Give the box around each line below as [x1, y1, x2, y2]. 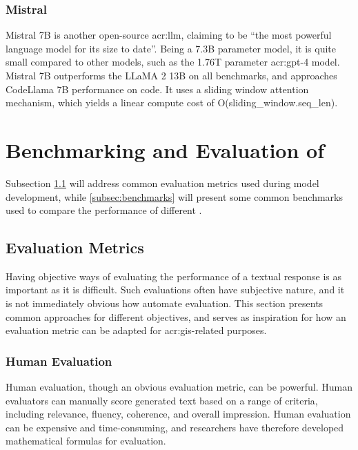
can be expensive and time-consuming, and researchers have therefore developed [6, 420, 344, 434]
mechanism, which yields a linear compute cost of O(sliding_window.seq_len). [6, 95, 338, 110]
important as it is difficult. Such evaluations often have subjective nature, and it [6, 282, 345, 297]
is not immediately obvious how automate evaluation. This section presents [6, 296, 324, 311]
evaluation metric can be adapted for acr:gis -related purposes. [6, 323, 267, 337]
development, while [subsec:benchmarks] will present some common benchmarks [6, 189, 343, 204]
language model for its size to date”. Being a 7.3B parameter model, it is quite [6, 41, 337, 55]
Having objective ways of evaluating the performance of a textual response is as [6, 268, 341, 283]
